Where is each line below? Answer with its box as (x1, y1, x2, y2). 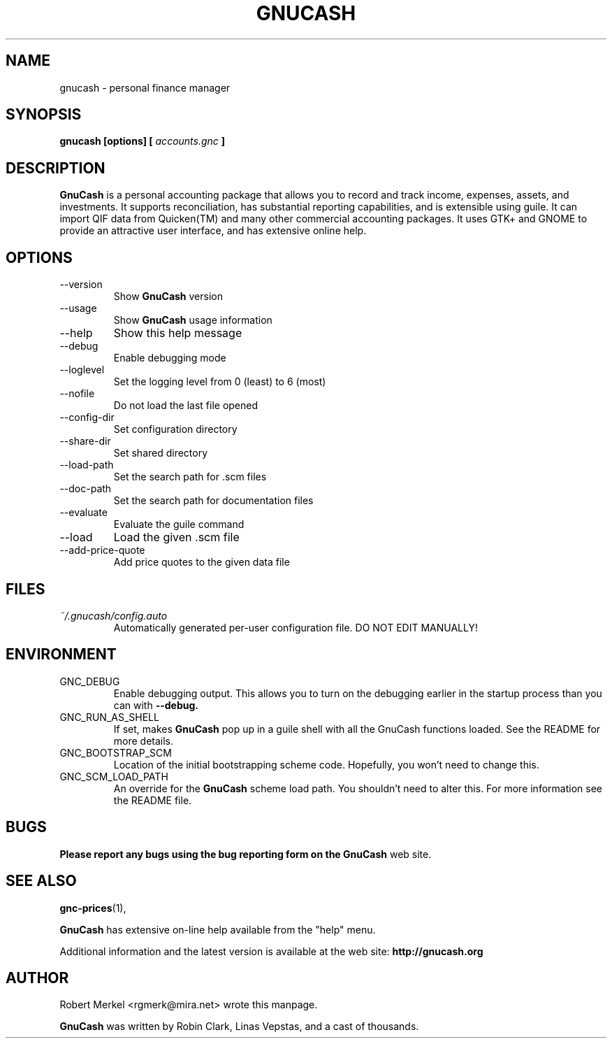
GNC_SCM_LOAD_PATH (59, 770, 168, 782)
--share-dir (59, 435, 111, 448)
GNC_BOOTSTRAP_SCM (59, 746, 172, 759)
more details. (113, 734, 174, 747)
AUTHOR (6, 968, 69, 987)
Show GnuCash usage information (113, 314, 272, 327)
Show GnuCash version (113, 290, 223, 303)
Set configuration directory (113, 423, 238, 436)
